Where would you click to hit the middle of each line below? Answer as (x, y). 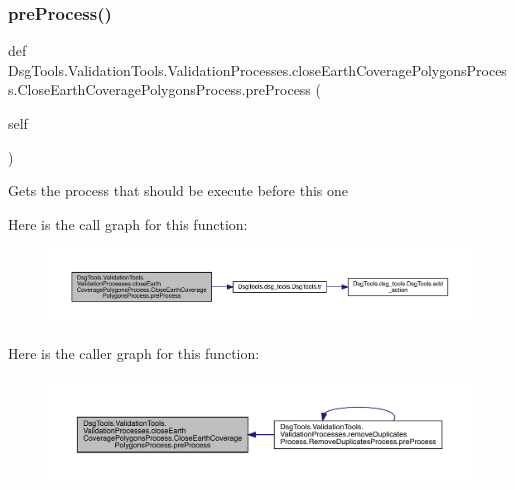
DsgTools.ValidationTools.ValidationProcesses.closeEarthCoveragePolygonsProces (257, 69)
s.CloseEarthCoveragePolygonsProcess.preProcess (159, 89)
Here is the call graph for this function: (128, 223)
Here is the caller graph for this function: (134, 353)
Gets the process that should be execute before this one (178, 190)
